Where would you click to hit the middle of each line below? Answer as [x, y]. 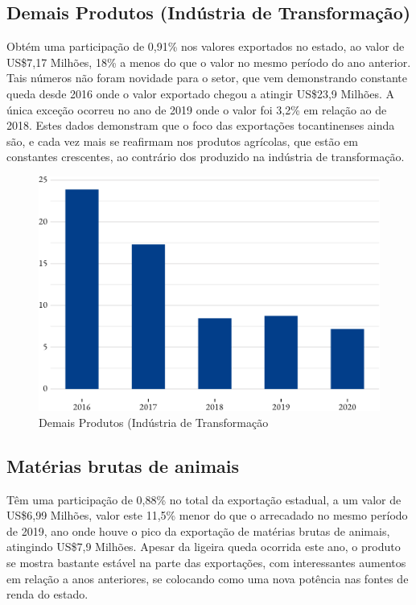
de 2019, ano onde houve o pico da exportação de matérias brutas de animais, [198, 530]
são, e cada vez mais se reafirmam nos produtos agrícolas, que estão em [182, 141]
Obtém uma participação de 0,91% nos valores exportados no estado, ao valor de [206, 46]
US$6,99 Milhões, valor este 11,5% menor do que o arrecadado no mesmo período [207, 515]
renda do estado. [47, 594]
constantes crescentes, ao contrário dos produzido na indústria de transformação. [206, 157]
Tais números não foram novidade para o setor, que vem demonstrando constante [207, 78]
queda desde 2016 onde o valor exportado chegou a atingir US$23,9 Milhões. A [201, 93]
